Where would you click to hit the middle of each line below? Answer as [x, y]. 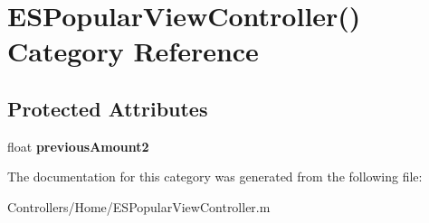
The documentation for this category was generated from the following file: [215, 177]
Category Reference [133, 51]
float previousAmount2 [78, 146]
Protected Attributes [108, 108]
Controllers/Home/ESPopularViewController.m [139, 206]
